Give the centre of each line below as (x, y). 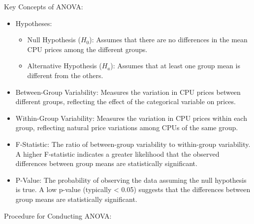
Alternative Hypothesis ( (64, 66)
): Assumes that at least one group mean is (175, 66)
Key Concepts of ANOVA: (44, 6)
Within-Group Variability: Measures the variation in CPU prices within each (131, 118)
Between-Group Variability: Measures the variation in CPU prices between (128, 92)
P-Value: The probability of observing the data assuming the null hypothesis (131, 180)
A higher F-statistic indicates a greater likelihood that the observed (117, 154)
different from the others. (65, 75)
